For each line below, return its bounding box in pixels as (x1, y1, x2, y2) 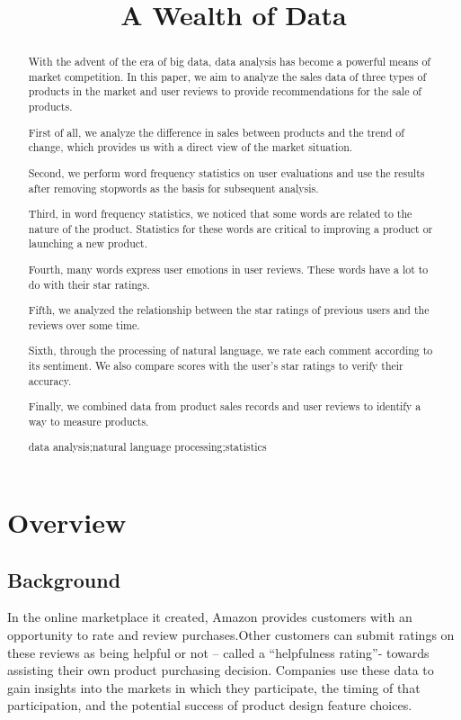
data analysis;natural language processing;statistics (28, 439, 267, 454)
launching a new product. (28, 236, 147, 251)
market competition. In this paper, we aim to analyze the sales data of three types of (28, 68, 427, 84)
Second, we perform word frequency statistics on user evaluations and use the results (28, 165, 425, 180)
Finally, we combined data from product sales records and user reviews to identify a (28, 399, 421, 414)
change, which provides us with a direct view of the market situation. (28, 139, 353, 155)
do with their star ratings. (28, 276, 150, 292)
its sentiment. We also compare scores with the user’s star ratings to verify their (28, 358, 403, 373)
